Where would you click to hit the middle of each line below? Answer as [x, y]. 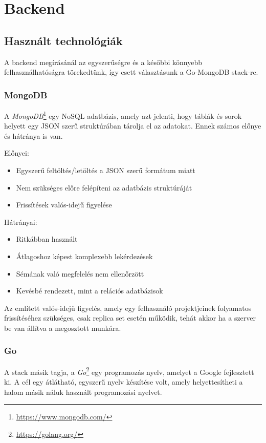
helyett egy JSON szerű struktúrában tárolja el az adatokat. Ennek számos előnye [133, 126]
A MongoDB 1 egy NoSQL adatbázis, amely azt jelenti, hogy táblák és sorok [123, 115]
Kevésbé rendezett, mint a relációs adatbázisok [90, 291]
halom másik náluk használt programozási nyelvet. [83, 392]
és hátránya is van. [34, 135]
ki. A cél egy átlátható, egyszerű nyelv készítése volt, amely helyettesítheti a [124, 382]
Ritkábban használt [47, 239]
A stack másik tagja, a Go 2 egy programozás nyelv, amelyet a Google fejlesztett [129, 371]
